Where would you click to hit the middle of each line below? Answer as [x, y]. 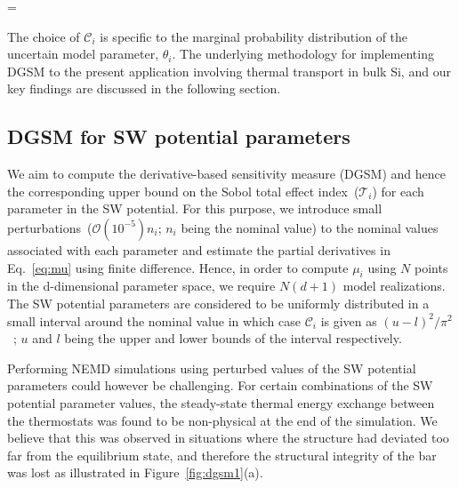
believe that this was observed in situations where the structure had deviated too [228, 438]
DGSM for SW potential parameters [179, 136]
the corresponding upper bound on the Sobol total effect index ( [183, 191]
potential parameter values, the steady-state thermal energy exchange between [221, 402]
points [431, 267]
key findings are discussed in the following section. [144, 88]
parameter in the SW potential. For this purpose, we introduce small [195, 208]
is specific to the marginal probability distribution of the [254, 36]
